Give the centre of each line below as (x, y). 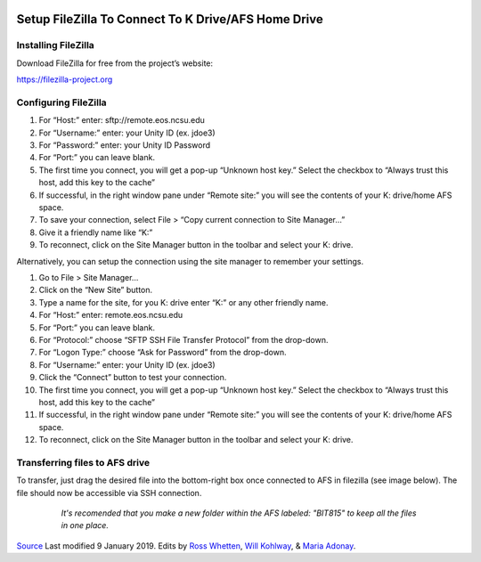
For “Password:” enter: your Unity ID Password (125, 145)
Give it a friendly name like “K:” (96, 232)
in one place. (85, 525)
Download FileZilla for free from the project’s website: (115, 63)
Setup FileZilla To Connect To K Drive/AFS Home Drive (170, 19)
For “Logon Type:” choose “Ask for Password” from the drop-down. (163, 353)
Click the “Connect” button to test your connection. (133, 378)
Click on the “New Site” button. (96, 290)
